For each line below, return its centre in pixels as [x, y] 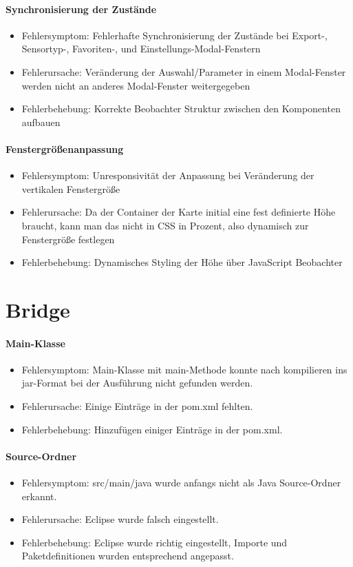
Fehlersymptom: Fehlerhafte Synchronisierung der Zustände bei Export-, [174, 35]
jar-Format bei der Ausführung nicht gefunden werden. [137, 383]
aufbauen [41, 122]
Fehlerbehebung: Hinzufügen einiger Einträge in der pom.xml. [152, 429]
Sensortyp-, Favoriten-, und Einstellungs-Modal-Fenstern [141, 49]
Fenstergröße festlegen [68, 239]
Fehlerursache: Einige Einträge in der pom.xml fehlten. [137, 406]
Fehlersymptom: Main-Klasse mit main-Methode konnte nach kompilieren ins [184, 369]
